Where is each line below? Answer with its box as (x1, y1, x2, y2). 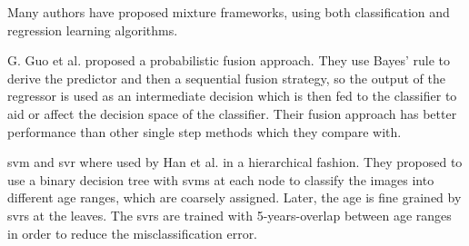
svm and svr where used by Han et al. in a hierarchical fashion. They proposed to (7, 153, 463, 172)
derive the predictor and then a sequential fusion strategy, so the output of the (7, 68, 445, 87)
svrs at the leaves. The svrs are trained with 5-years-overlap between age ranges (7, 205, 452, 224)
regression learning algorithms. (7, 20, 178, 39)
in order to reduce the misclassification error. (7, 223, 258, 242)
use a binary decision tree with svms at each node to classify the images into (7, 170, 434, 189)
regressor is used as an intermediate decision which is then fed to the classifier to (7, 86, 457, 105)
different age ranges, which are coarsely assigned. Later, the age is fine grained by (7, 188, 462, 207)
